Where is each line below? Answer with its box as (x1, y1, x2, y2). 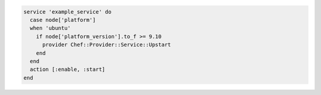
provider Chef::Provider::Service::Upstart (42, 41, 171, 48)
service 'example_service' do (23, 8, 112, 15)
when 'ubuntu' (30, 25, 71, 32)
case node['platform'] (30, 17, 96, 23)
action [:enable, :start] (30, 66, 105, 73)
